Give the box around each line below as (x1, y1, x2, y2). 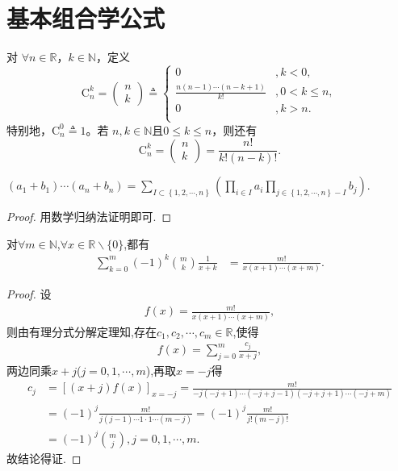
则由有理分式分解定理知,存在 (6, 323, 157, 340)
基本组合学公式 (6, 2, 165, 35)
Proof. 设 (6, 286, 52, 302)
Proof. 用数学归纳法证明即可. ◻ (6, 208, 172, 225)
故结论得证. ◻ (6, 449, 82, 466)
